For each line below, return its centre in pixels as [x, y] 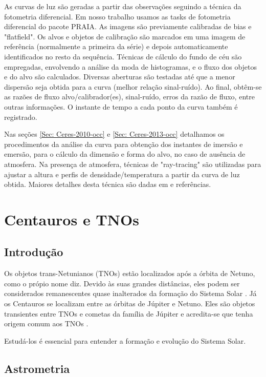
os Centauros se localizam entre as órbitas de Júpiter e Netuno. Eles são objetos [130, 303]
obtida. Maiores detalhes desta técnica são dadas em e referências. [108, 184]
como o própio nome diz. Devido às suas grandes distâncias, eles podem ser [122, 283]
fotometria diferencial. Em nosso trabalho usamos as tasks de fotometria [117, 16]
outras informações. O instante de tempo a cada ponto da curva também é [121, 106]
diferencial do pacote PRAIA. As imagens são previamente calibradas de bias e [128, 26]
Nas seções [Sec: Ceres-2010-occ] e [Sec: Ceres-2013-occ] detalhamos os [114, 134]
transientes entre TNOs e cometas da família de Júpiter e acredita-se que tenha [129, 313]
